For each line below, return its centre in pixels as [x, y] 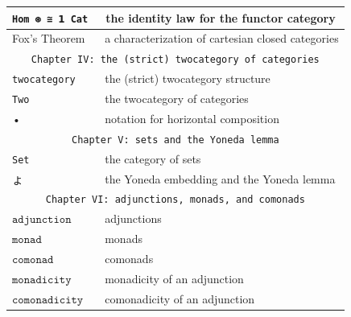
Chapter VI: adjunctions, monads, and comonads [175, 200]
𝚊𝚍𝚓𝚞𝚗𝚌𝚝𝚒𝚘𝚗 [42, 220]
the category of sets [153, 158]
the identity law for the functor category [221, 17]
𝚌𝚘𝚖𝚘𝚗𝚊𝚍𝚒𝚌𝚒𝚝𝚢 [48, 300]
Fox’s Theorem [49, 38]
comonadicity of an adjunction [180, 298]
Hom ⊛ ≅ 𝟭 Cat [50, 19]
